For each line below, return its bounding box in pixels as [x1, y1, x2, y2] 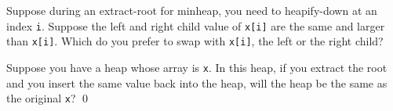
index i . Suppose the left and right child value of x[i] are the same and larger [6, 17, 385, 34]
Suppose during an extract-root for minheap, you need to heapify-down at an [6, 2, 377, 18]
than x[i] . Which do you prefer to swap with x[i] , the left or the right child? [6, 33, 384, 49]
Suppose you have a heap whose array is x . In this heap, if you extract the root [6, 59, 388, 75]
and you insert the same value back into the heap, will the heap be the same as [6, 74, 388, 91]
